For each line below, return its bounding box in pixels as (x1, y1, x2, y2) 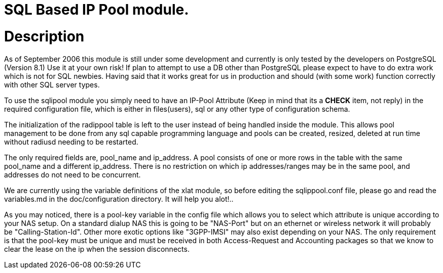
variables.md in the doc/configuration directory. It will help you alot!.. (4, 194, 234, 203)
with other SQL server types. (4, 80, 100, 89)
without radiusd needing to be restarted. (4, 137, 138, 146)
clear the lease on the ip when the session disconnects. (4, 244, 190, 253)
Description (4, 27, 85, 45)
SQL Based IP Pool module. (4, 1, 189, 18)
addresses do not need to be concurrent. (4, 170, 141, 179)
